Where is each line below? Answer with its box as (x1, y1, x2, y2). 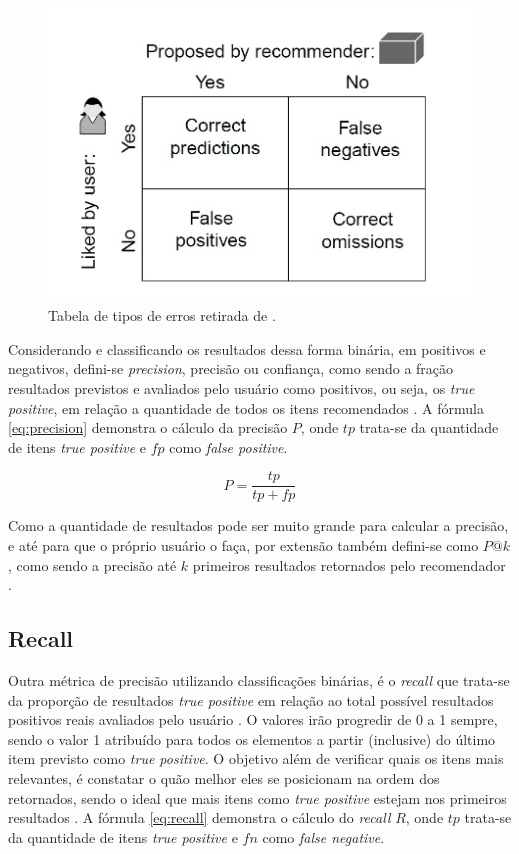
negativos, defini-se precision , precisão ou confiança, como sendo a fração (8, 358, 454, 379)
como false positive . (169, 436, 288, 457)
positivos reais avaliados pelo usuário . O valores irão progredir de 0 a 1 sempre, (8, 709, 498, 730)
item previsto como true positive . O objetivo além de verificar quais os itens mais (8, 748, 504, 769)
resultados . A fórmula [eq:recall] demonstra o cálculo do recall (8, 807, 391, 828)
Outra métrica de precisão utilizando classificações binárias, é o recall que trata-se (8, 670, 510, 690)
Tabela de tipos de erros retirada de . (48, 305, 276, 326)
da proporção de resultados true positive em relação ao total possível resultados (8, 689, 494, 710)
